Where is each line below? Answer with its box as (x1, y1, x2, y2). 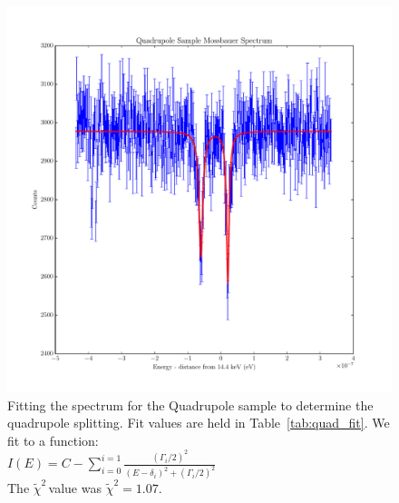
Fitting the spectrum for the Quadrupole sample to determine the (7, 395, 374, 414)
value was (48, 478, 102, 498)
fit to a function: (7, 430, 99, 449)
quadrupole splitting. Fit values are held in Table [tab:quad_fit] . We (7, 413, 390, 432)
